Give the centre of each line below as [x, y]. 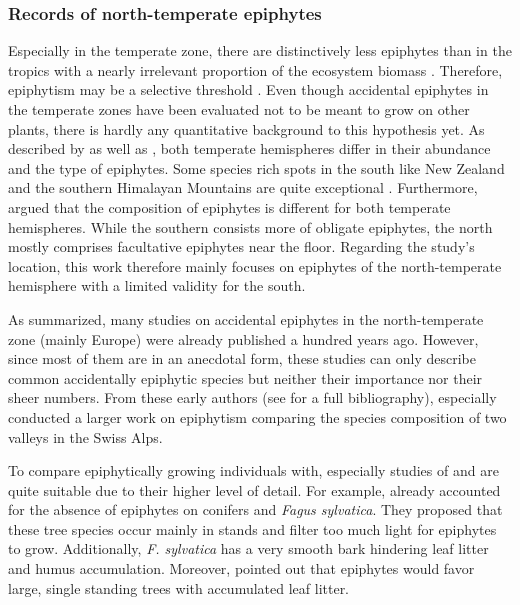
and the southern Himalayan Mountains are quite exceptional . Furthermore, [243, 187]
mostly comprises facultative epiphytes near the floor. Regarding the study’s [241, 246]
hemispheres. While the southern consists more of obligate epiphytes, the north [250, 226]
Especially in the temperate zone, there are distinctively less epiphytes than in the [260, 50]
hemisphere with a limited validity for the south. [157, 285]
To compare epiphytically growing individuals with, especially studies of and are [253, 470]
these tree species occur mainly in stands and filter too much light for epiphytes [252, 528]
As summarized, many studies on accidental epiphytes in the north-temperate [246, 318]
